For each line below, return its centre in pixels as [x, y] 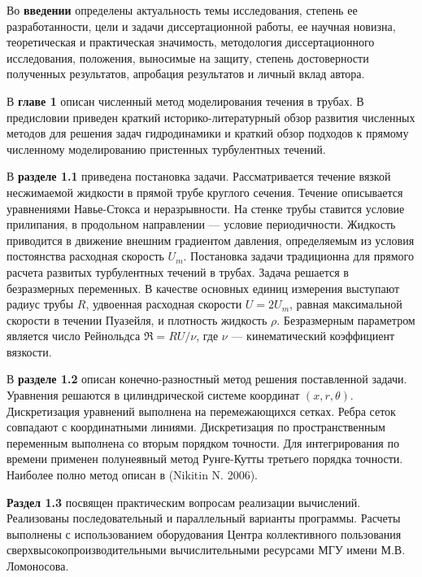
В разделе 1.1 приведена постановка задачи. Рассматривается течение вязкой [199, 176]
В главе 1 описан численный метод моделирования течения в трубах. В [185, 101]
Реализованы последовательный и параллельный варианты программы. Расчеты [204, 518]
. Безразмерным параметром [346, 319]
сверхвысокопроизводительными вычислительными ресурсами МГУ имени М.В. [206, 550]
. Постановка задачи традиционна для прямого [298, 256]
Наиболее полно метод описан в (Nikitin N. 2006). [132, 475]
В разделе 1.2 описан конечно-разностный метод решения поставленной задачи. [207, 379]
